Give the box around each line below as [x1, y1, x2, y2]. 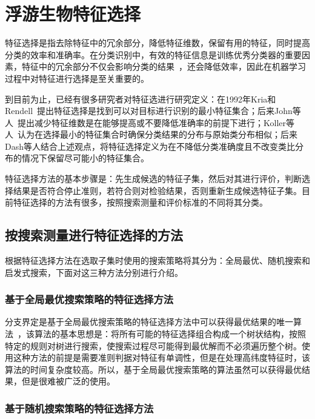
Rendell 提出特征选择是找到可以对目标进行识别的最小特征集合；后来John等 [5, 104, 301, 117]
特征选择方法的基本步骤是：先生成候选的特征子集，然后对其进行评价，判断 [5, 172, 302, 185]
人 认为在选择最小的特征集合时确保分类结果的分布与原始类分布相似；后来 [5, 128, 297, 141]
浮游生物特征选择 [5, 1, 141, 26]
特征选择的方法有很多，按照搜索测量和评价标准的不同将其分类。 [13, 196, 268, 209]
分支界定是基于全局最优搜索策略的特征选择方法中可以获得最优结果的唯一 [5, 315, 293, 328]
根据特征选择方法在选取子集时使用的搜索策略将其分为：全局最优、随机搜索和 [5, 254, 310, 267]
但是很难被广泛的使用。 [21, 375, 115, 387]
